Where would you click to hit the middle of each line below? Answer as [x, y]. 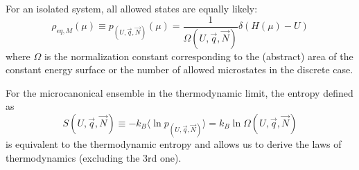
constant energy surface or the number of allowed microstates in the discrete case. [179, 69]
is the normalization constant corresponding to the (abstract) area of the [199, 56]
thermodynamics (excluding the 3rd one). [94, 157]
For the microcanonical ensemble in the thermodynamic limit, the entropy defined [179, 92]
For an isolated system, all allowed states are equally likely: [132, 8]
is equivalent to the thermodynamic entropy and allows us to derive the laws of [174, 144]
